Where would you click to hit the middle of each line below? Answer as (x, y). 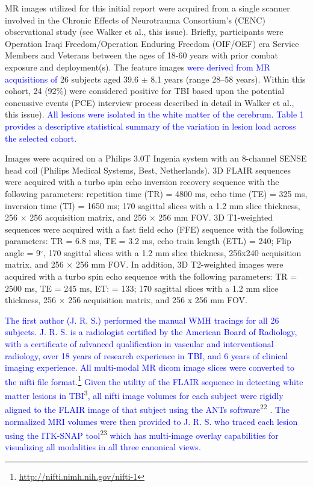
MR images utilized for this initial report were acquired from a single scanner (147, 8)
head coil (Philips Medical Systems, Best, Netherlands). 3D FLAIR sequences (148, 170)
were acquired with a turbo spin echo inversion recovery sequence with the (142, 182)
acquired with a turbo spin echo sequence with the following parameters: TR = (151, 276)
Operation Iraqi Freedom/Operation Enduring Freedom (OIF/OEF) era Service (152, 43)
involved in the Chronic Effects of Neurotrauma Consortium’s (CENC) (135, 20)
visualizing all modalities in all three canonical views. (103, 447)
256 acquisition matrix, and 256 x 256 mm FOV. (158, 300)
